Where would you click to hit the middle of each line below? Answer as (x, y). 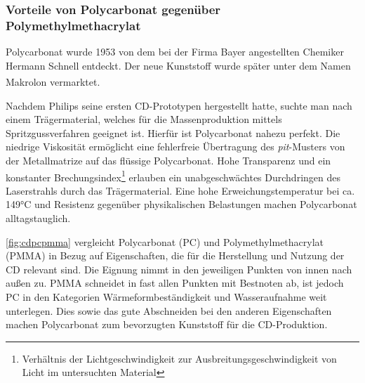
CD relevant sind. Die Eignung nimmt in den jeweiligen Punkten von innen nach (179, 269)
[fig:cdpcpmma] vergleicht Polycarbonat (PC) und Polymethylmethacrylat (165, 241)
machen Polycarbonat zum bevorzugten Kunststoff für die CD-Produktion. (167, 324)
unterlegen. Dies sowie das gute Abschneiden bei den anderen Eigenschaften (169, 310)
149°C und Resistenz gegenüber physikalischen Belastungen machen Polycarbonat (181, 204)
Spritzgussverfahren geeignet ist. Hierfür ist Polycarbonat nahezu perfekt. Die (173, 132)
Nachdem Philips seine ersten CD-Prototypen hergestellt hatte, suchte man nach (179, 105)
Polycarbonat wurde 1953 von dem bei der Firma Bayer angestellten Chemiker (175, 52)
